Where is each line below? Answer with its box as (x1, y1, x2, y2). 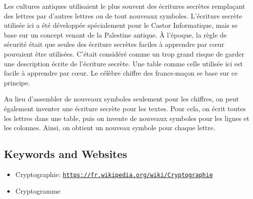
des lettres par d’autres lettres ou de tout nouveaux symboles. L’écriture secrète (4, 10, 242, 20)
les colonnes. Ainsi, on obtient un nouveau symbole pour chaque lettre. (4, 122, 215, 133)
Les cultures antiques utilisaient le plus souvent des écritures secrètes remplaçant (4, 1, 245, 11)
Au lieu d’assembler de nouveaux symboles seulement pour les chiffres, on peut (4, 94, 239, 104)
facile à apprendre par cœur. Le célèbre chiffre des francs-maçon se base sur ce (4, 68, 238, 78)
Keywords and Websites (4, 146, 127, 161)
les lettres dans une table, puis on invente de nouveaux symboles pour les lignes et (4, 113, 250, 123)
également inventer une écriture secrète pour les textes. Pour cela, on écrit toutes (4, 103, 246, 113)
